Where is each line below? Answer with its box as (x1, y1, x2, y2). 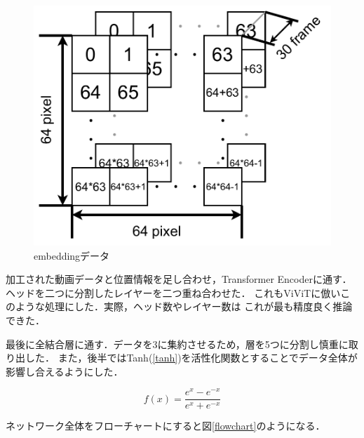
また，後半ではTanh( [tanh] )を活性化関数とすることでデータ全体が (58, 350, 358, 365)
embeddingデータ (34, 248, 110, 263)
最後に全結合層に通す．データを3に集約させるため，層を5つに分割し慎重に (6, 336, 349, 351)
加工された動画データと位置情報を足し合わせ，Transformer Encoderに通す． (6, 272, 352, 286)
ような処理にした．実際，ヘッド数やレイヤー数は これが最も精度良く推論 (15, 299, 353, 314)
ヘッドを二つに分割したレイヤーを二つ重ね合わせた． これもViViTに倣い (6, 285, 341, 300)
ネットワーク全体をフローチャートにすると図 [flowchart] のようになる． (6, 418, 325, 433)
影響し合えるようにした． (6, 364, 123, 378)
